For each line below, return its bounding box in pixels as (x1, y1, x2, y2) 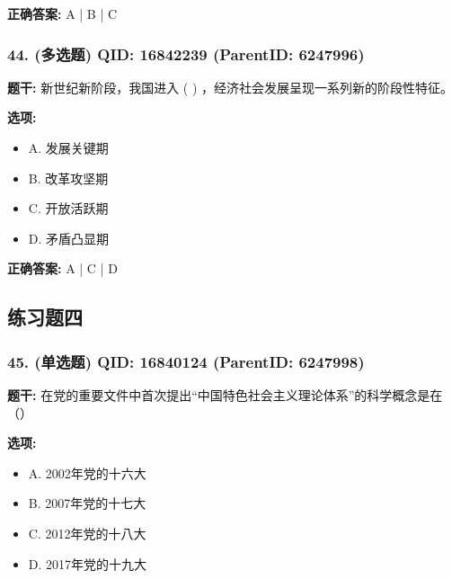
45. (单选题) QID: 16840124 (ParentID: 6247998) (7, 350, 365, 372)
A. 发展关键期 (28, 138, 109, 156)
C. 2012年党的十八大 (28, 523, 146, 542)
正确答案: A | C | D (7, 259, 118, 278)
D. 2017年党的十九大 (28, 554, 147, 573)
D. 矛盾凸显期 (28, 228, 110, 247)
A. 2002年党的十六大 (28, 463, 146, 482)
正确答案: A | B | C (7, 4, 118, 22)
